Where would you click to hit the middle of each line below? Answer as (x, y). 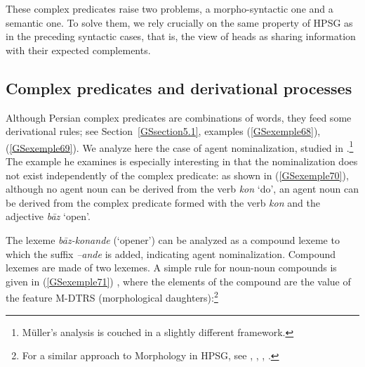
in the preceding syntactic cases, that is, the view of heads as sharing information (181, 36)
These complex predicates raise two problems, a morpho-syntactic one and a (170, 8)
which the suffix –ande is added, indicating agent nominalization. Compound (171, 253)
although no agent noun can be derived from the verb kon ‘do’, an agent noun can (182, 189)
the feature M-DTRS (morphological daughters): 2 (112, 297)
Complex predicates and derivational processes (179, 88)
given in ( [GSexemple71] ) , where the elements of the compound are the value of (178, 281)
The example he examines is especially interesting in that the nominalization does (182, 161)
